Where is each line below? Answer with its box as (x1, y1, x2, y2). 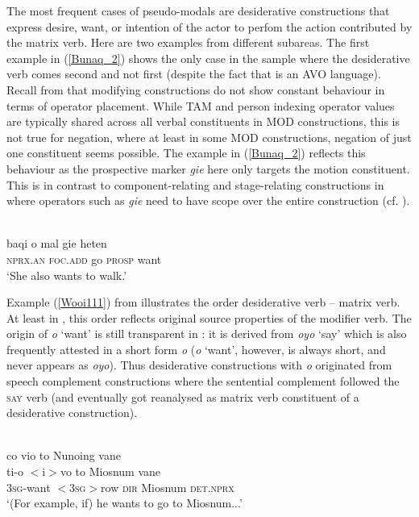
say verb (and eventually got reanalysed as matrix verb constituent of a (6, 388, 359, 405)
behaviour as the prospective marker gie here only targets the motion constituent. (6, 160, 410, 177)
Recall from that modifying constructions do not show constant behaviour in (6, 81, 385, 98)
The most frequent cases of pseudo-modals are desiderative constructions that (6, 2, 390, 19)
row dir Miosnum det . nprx (101, 478, 234, 495)
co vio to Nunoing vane (6, 447, 121, 464)
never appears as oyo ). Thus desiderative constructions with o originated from (6, 356, 392, 373)
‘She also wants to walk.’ (6, 266, 127, 283)
